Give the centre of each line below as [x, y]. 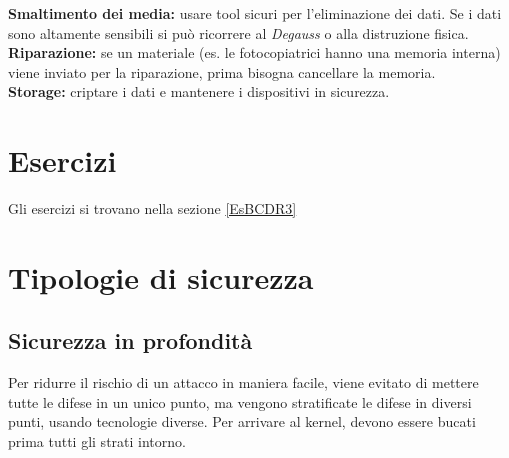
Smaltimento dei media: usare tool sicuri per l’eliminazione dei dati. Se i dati [255, 13]
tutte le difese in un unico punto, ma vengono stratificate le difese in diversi [240, 401]
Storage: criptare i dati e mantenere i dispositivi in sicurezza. [199, 91]
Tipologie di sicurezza [161, 276]
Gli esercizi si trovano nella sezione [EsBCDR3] [152, 208]
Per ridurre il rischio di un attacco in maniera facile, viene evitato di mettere [243, 382]
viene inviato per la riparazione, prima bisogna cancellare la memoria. [222, 71]
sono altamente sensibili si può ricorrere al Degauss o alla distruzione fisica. [238, 32]
